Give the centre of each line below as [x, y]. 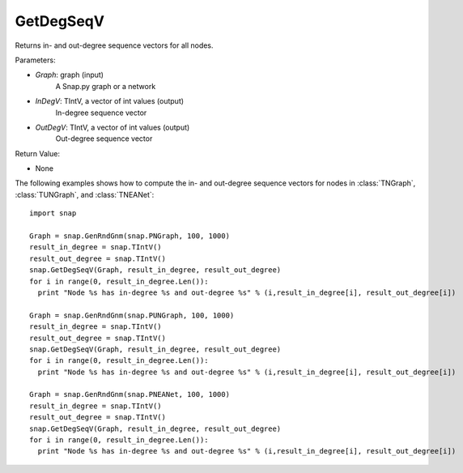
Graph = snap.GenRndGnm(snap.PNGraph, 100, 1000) [130, 236]
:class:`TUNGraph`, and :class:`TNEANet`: [85, 194]
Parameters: [35, 60]
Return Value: [38, 153]
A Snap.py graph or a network [106, 86]
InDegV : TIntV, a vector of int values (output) [110, 101]
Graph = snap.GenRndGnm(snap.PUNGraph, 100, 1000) [132, 315]
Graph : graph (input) [70, 75]
